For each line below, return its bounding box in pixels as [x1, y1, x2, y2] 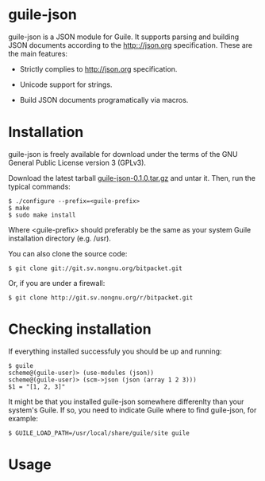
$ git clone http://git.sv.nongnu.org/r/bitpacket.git [8, 293, 194, 302]
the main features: [8, 49, 68, 58]
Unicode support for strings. [19, 80, 113, 89]
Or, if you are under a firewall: [8, 278, 106, 287]
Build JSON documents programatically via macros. [19, 95, 189, 104]
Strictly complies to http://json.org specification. [19, 64, 178, 73]
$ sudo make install [8, 211, 77, 219]
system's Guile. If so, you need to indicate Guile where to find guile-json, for [8, 405, 257, 415]
